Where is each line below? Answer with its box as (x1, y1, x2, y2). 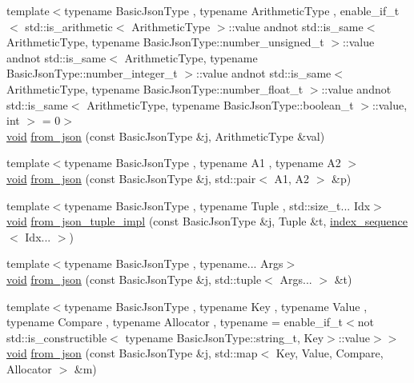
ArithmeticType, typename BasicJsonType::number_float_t (6, 80, 303, 97)
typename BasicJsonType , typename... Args (64, 255, 283, 272)
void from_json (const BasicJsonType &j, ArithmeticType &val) (6, 127, 325, 144)
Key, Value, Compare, (275, 345, 384, 361)
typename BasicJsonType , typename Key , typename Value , (64, 297, 368, 314)
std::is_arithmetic (25, 18, 113, 34)
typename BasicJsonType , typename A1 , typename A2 (64, 154, 341, 171)
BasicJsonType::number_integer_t (6, 65, 178, 82)
